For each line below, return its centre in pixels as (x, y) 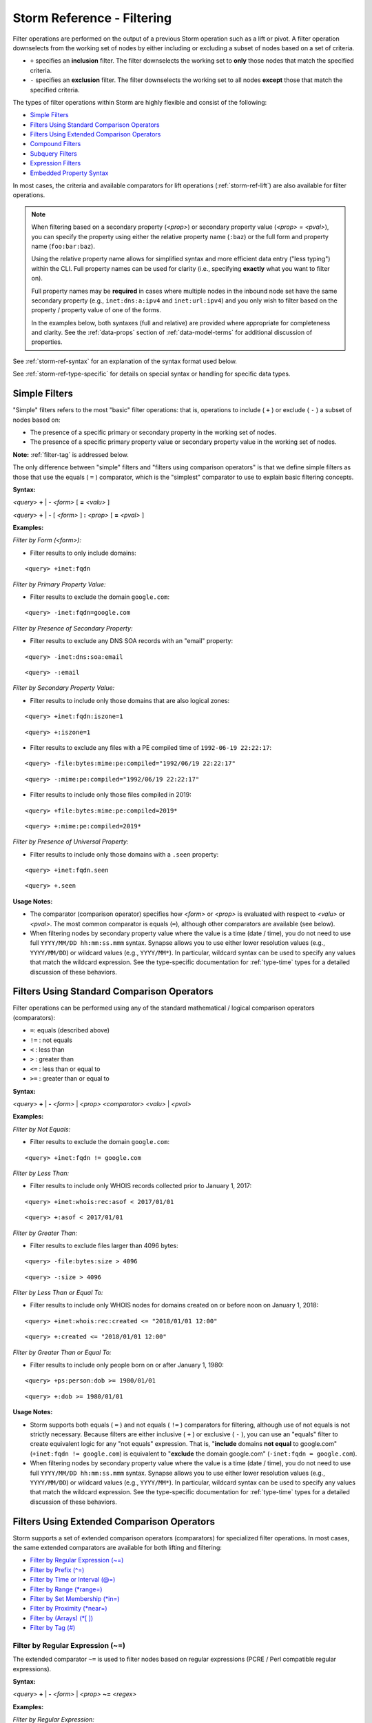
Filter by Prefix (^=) (57, 1570)
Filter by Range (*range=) (66, 1589)
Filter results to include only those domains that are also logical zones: (130, 700)
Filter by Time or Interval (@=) (73, 1580)
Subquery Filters (53, 153)
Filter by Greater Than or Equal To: (62, 1352)
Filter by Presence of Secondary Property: (73, 628)
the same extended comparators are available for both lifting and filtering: (117, 1548)
